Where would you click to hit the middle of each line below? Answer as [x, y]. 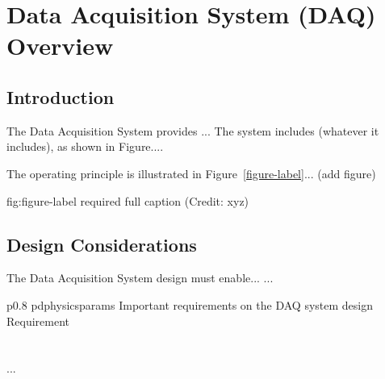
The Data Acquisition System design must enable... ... [140, 278]
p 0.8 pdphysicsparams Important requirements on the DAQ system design [190, 304]
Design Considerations [102, 244]
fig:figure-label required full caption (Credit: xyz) [128, 200]
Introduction [61, 96]
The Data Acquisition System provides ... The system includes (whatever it [193, 130]
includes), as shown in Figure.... [85, 146]
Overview [60, 46]
